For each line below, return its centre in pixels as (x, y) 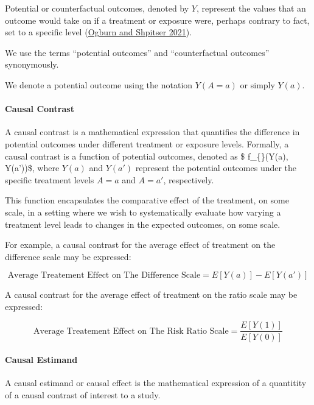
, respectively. (189, 179)
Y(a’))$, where (32, 168)
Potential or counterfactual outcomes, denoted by (97, 8)
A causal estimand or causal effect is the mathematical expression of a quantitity (156, 383)
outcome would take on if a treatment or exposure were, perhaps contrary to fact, (157, 20)
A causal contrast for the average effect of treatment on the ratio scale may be (151, 294)
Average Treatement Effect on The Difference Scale (104, 276)
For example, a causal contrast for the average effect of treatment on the (140, 245)
